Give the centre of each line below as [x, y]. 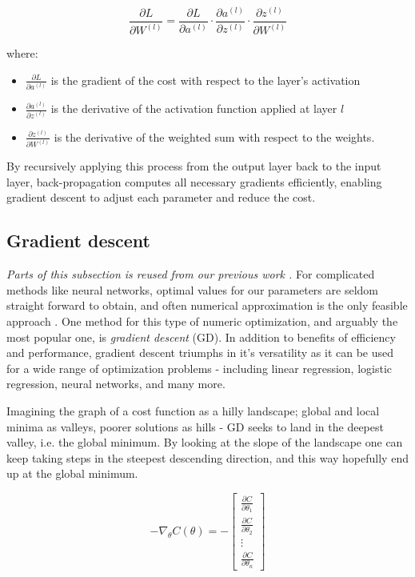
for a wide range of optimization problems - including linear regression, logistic [200, 368]
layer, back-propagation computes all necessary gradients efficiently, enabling [194, 181]
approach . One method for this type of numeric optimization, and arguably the [202, 321]
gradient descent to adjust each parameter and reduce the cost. [161, 197]
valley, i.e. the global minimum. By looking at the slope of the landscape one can [205, 442]
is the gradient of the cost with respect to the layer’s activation [206, 80]
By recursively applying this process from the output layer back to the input [194, 166]
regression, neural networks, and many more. [116, 384]
